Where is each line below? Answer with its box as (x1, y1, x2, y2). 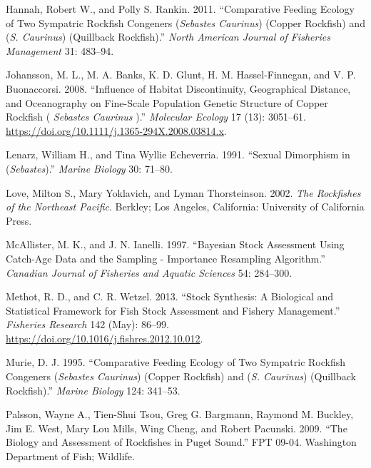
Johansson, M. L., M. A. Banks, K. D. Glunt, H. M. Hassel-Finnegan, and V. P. (6, 67, 356, 82)
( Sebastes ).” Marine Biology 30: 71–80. (6, 161, 173, 175)
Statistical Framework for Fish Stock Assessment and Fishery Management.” (6, 302, 340, 317)
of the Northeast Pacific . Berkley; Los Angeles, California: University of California (6, 199, 365, 214)
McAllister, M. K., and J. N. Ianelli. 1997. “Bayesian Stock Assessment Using (6, 237, 345, 252)
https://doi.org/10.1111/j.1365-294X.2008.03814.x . (6, 123, 227, 138)
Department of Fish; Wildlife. (6, 449, 135, 464)
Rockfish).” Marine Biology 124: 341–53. (6, 382, 181, 397)
